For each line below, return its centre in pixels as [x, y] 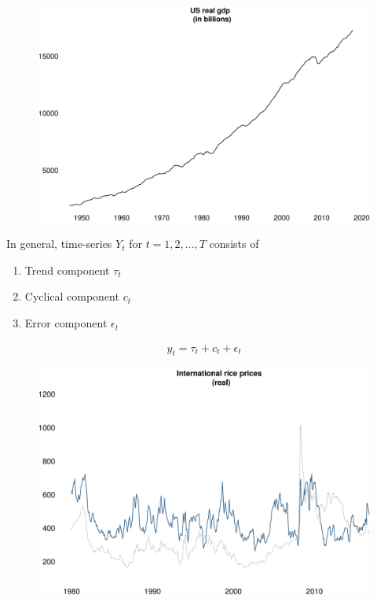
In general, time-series [59, 244]
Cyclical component [72, 296]
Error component [66, 323]
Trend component [67, 270]
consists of [234, 244]
